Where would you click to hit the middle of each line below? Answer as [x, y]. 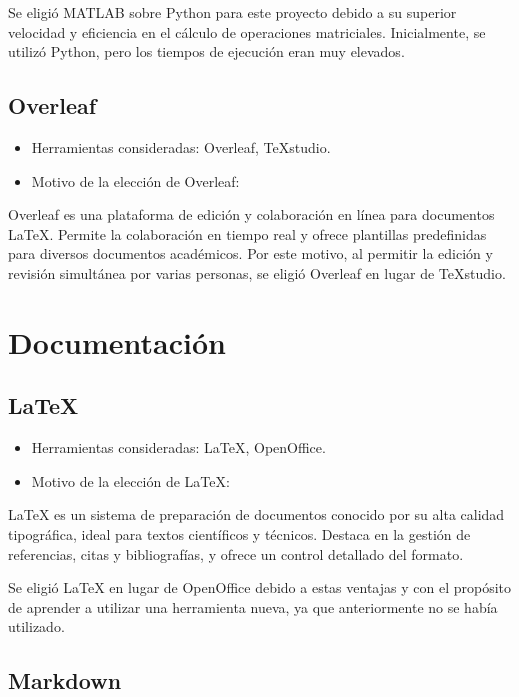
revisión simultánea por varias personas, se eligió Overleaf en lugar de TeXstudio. [257, 272]
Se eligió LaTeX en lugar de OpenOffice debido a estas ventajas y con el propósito [259, 587]
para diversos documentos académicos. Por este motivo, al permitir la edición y [250, 253]
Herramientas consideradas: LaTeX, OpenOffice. [178, 447]
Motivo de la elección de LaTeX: [130, 480]
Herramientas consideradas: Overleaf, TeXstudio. [181, 146]
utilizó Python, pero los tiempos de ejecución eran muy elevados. [206, 51]
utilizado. [36, 626]
